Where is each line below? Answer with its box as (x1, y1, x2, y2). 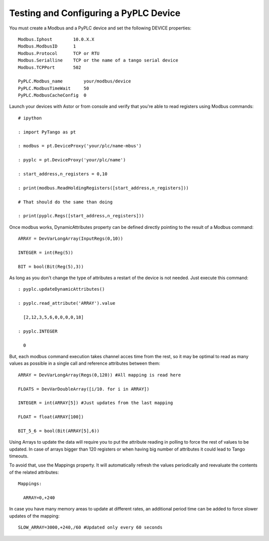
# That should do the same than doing (18, 199, 113, 205)
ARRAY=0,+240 (23, 495, 55, 501)
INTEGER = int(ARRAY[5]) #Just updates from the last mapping (18, 400, 173, 406)
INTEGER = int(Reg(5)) (18, 250, 74, 255)
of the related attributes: (9, 469, 59, 475)
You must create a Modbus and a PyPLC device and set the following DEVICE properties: (9, 25, 192, 31)
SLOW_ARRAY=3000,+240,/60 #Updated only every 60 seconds (18, 525, 163, 531)
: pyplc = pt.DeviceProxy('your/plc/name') (18, 157, 126, 163)
